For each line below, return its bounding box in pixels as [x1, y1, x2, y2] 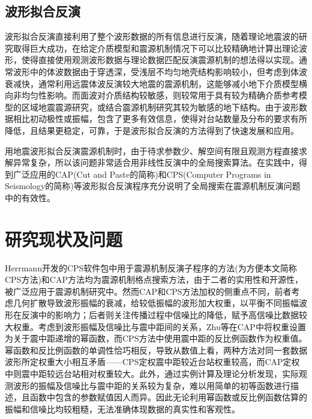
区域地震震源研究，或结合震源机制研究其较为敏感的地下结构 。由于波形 [21, 100, 299, 113]
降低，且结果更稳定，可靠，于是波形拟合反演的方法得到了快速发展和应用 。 [5, 124, 299, 136]
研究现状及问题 [5, 226, 123, 251]
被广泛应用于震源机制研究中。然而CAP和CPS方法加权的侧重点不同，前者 [5, 285, 292, 297]
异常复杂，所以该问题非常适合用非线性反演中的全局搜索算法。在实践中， [13, 156, 299, 169]
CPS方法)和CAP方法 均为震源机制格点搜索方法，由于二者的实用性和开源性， [5, 273, 304, 286]
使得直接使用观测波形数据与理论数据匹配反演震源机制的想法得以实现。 [21, 53, 299, 66]
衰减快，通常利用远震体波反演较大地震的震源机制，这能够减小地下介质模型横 [5, 77, 307, 89]
